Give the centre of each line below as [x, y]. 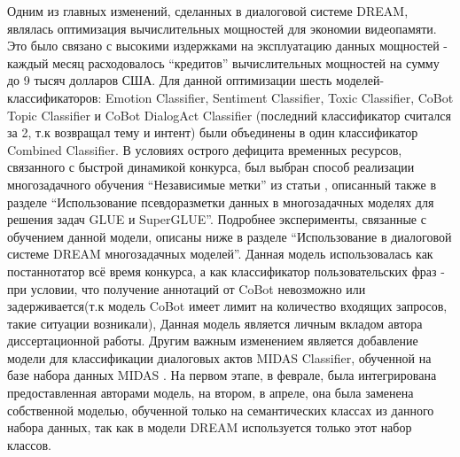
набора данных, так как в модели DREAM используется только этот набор [210, 427]
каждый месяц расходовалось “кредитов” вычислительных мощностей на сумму [223, 62]
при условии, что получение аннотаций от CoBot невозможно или [187, 288]
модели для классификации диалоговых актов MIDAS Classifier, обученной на [219, 357]
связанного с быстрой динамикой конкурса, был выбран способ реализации [211, 167]
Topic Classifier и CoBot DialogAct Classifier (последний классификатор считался [229, 115]
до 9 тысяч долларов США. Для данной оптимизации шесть [170, 80]
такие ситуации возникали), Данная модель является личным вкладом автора [215, 323]
